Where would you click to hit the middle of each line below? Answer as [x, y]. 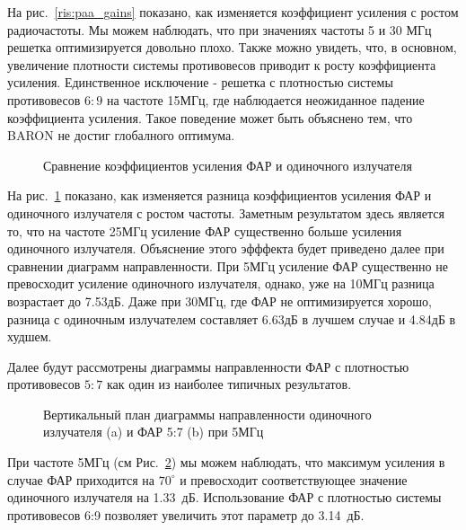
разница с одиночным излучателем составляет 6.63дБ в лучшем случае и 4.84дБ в [232, 318]
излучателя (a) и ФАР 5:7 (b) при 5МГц [154, 432]
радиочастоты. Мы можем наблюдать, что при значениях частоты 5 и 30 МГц [220, 29]
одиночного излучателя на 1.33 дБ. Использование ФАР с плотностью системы [224, 497]
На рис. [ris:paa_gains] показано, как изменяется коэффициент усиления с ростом [233, 12]
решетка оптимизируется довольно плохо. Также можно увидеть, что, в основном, [232, 47]
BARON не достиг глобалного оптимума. [121, 135]
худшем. [30, 336]
